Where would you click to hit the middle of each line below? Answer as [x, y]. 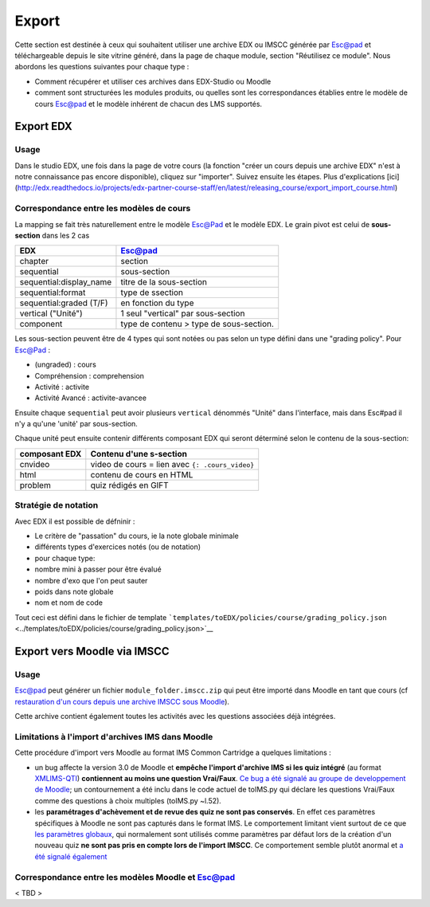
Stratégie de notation [57, 505]
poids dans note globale [74, 591]
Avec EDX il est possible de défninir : [75, 521]
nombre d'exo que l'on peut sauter [91, 580]
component [41, 324]
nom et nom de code [69, 603]
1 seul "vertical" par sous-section [183, 313]
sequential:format [53, 293]
